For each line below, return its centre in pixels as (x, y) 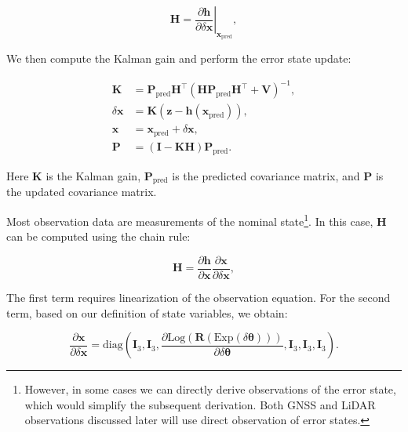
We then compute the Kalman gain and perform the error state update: (179, 58)
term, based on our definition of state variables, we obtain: (147, 312)
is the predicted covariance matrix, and (266, 175)
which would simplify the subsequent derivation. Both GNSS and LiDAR (200, 404)
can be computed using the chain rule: (98, 236)
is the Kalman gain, (93, 175)
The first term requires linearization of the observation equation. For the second (199, 297)
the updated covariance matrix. (82, 192)
